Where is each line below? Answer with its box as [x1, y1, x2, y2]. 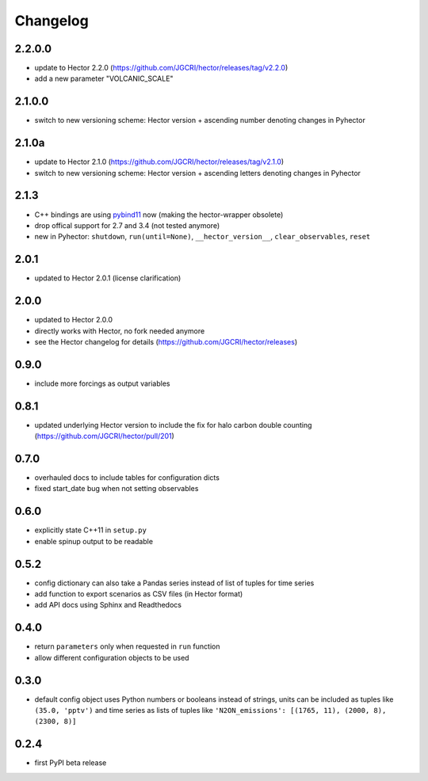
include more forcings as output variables [34, 379, 170, 388]
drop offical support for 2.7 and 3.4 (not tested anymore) [34, 220, 220, 230]
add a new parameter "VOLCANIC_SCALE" [34, 74, 174, 83]
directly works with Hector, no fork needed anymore [34, 326, 205, 336]
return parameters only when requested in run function [34, 642, 220, 651]
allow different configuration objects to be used [34, 653, 189, 662]
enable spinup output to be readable [34, 536, 154, 546]
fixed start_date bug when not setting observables [34, 484, 199, 493]
